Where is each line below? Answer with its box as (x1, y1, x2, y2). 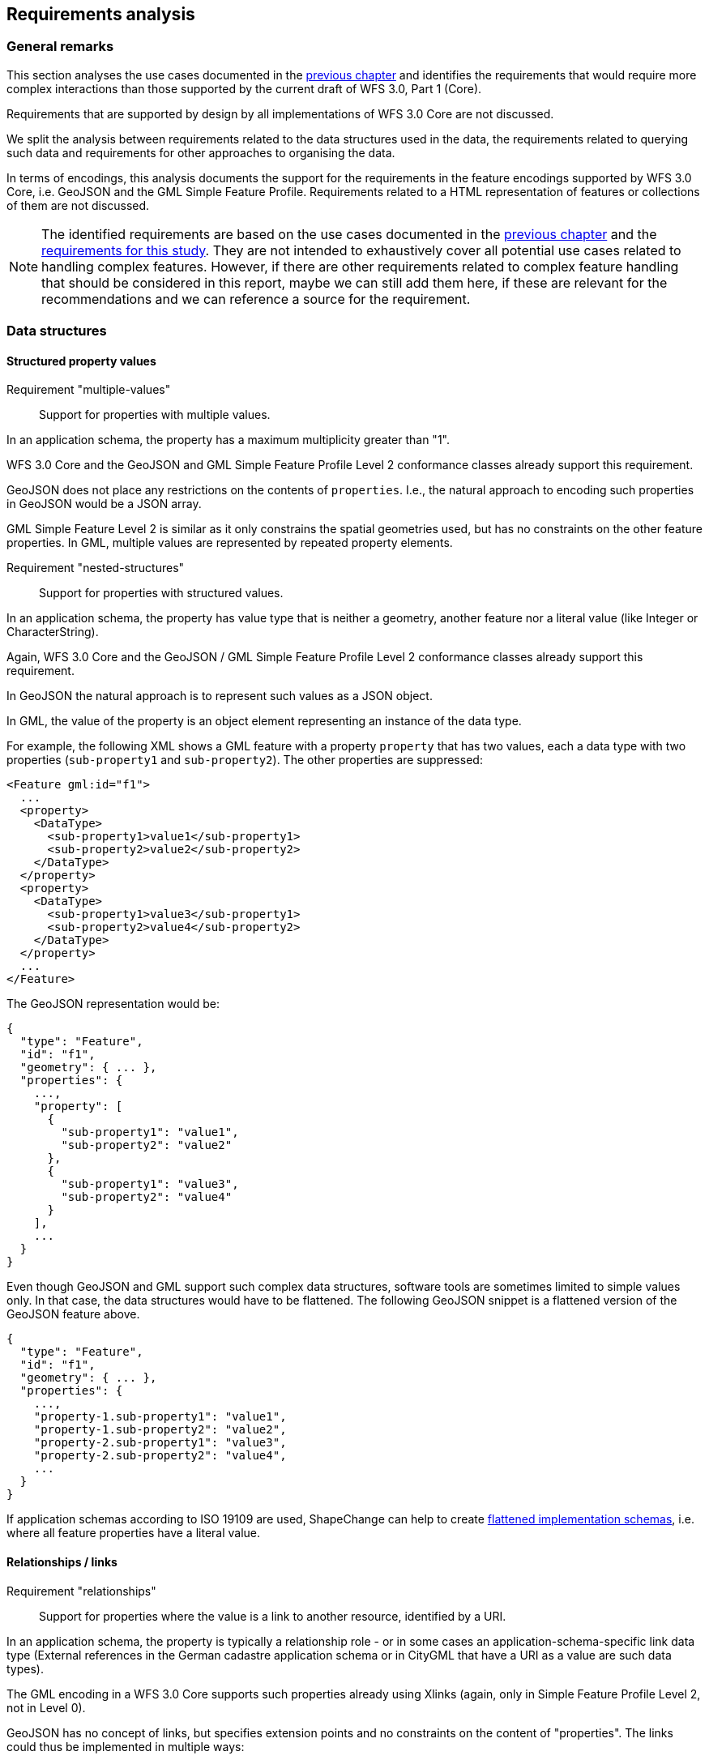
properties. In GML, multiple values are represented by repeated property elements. (6, 536, 453, 550)
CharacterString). (6, 625, 99, 639)
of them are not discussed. (6, 198, 150, 212)
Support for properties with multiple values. (39, 408, 271, 422)
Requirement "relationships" (6, 1583, 156, 1598)
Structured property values (6, 353, 156, 368)
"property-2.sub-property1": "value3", (33, 1436, 287, 1450)
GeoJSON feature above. (6, 1307, 140, 1322)
